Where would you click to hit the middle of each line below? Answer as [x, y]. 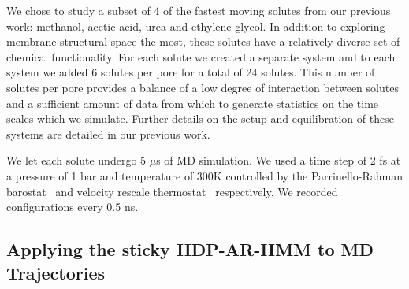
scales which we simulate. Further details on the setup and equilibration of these [200, 119]
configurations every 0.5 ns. [73, 207]
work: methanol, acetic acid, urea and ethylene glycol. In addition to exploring [196, 26]
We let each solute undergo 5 [76, 160]
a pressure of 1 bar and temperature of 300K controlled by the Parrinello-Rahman [204, 175]
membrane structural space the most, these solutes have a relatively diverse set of [203, 41]
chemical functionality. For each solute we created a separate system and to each [201, 56]
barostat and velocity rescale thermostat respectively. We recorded [172, 191]
